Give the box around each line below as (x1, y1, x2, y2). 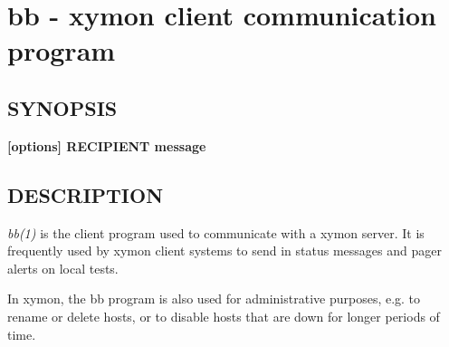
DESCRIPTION (7, 180, 164, 208)
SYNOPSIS (7, 93, 118, 121)
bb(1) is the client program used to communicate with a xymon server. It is (7, 223, 425, 242)
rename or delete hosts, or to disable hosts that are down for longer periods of (7, 306, 440, 325)
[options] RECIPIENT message (7, 136, 206, 155)
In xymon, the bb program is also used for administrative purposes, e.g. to (7, 289, 421, 308)
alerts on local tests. (7, 258, 119, 277)
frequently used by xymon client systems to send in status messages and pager (7, 241, 442, 260)
